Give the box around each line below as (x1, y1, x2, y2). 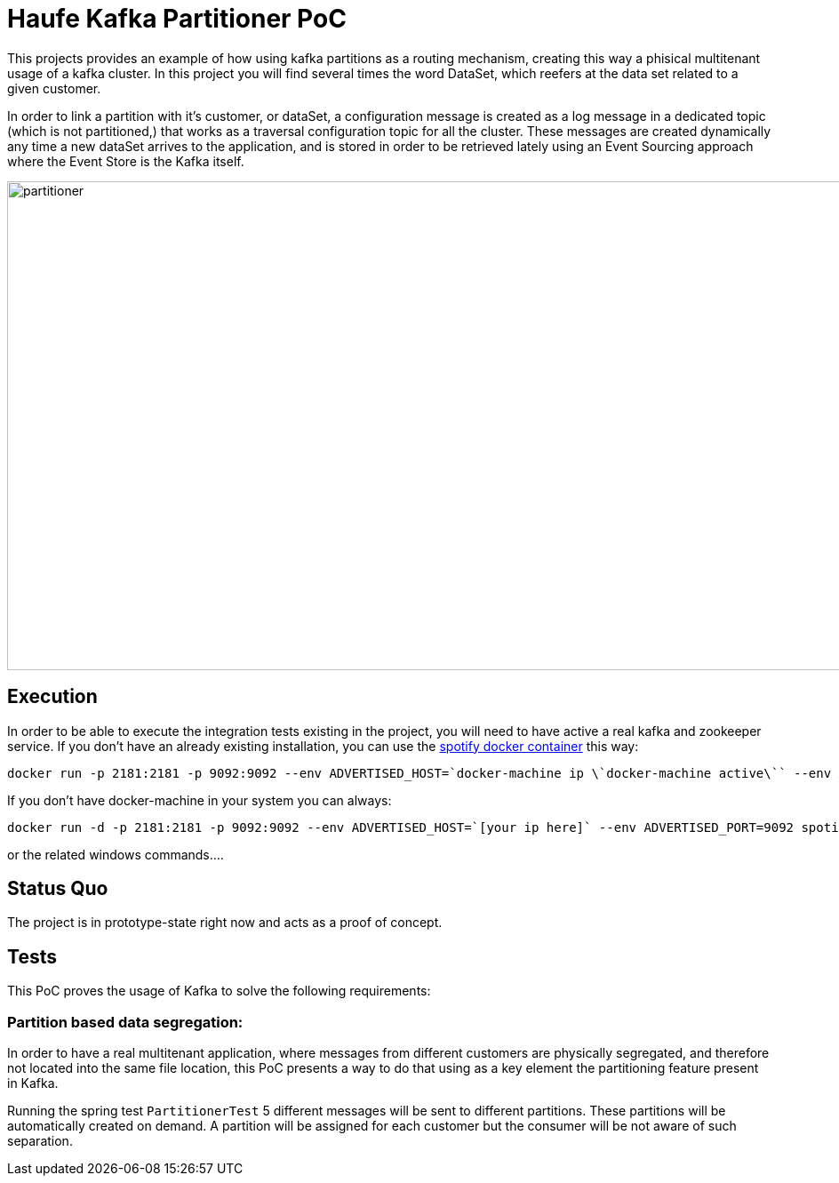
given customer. (7, 80, 101, 96)
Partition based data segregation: (7, 1012, 244, 1031)
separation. (7, 1133, 73, 1149)
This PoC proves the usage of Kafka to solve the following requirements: (7, 983, 431, 999)
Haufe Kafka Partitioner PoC (7, 4, 347, 34)
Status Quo (7, 877, 108, 900)
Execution (7, 685, 98, 708)
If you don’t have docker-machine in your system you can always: (7, 792, 392, 808)
